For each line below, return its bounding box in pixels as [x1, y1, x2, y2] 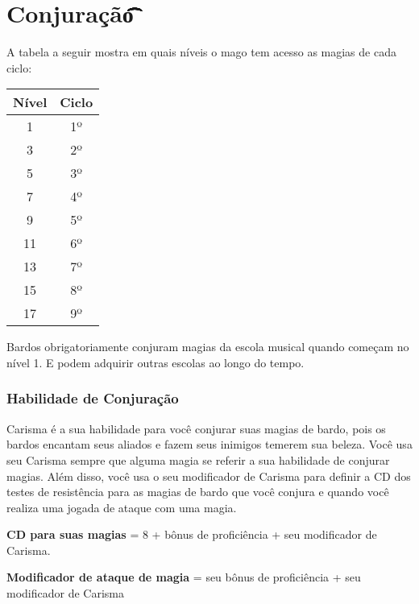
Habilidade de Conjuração [6, 388, 179, 408]
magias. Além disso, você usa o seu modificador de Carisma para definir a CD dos [6, 467, 411, 484]
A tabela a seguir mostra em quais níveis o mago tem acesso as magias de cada [6, 43, 396, 60]
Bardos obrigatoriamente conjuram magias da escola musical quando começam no [6, 338, 409, 355]
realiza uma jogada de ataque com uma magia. [6, 499, 237, 515]
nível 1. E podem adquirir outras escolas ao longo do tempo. [6, 354, 305, 370]
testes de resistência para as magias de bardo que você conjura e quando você [6, 483, 389, 500]
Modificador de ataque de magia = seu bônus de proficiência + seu [6, 569, 361, 585]
